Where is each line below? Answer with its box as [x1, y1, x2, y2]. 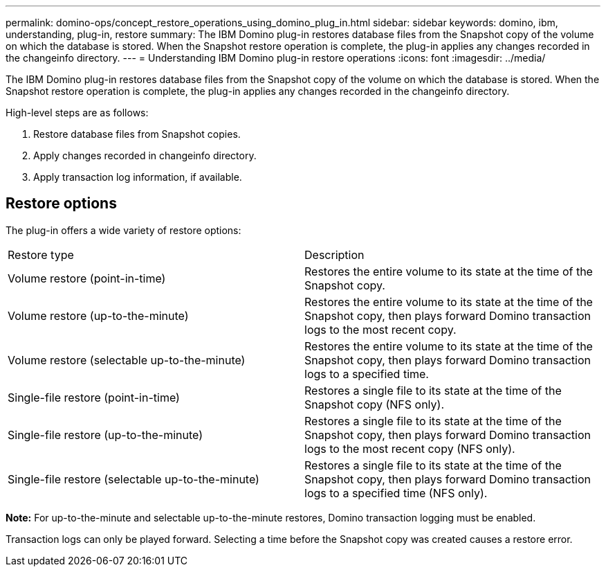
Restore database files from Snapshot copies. [33, 128, 241, 140]
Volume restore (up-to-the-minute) [8, 308, 189, 323]
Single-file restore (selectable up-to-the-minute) [8, 472, 259, 486]
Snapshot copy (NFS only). [304, 397, 444, 411]
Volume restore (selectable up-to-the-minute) [8, 352, 246, 367]
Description [304, 247, 365, 262]
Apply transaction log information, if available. [33, 171, 242, 183]
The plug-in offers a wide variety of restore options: [6, 224, 241, 236]
